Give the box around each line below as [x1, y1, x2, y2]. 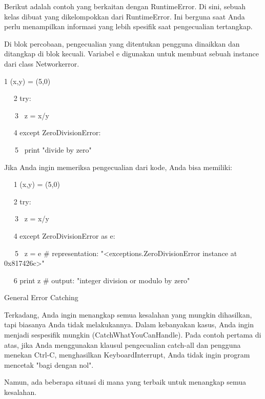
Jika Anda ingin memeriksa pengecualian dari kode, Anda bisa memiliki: [4, 161, 232, 172]
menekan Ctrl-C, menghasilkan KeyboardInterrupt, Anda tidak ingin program [4, 349, 250, 360]
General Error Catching [4, 292, 78, 303]
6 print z [13, 275, 41, 285]
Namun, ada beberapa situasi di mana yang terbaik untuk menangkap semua [4, 376, 247, 387]
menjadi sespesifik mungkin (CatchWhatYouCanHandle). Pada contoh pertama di [4, 329, 261, 340]
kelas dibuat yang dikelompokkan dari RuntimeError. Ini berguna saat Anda [4, 11, 245, 22]
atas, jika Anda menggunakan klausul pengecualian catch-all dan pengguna [4, 339, 241, 350]
